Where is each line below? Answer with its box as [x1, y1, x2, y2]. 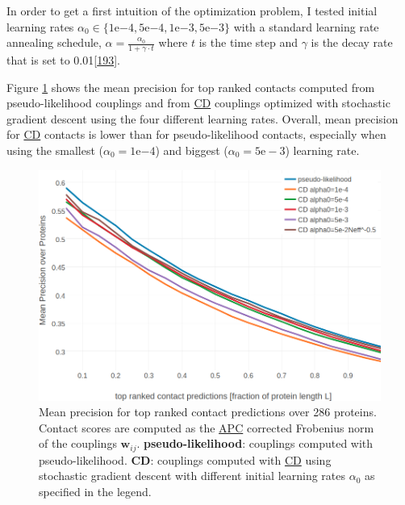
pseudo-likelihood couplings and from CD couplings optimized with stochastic [6, 94, 390, 111]
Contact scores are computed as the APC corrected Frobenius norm [39, 419, 374, 436]
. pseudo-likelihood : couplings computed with [136, 435, 374, 452]
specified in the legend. [39, 482, 152, 499]
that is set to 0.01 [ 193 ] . [6, 52, 120, 69]
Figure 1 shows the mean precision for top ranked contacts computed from [6, 78, 375, 95]
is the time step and [198, 34, 298, 51]
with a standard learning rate [233, 18, 379, 35]
